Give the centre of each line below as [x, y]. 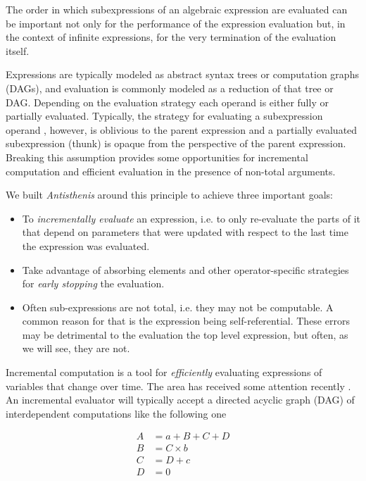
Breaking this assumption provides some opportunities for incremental [157, 157]
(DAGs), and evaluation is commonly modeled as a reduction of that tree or [170, 88]
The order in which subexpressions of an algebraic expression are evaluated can [177, 9]
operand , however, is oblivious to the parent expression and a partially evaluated [182, 129]
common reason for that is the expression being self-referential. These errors [186, 321]
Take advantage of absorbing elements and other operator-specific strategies [185, 269]
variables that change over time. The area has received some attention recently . [178, 386]
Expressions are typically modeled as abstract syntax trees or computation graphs [182, 74]
